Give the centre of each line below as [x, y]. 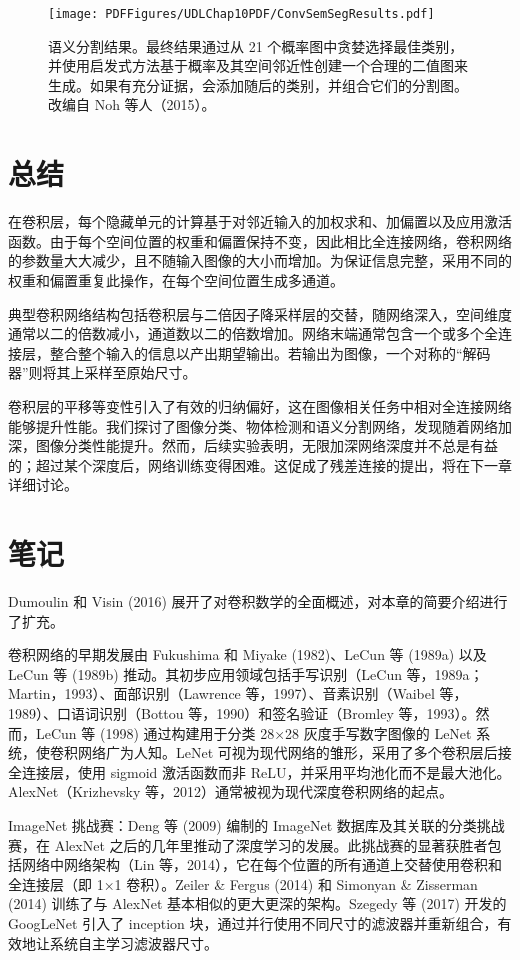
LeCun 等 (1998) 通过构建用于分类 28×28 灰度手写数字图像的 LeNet [253, 732]
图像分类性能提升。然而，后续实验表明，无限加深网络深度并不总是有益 [266, 445]
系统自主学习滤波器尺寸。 [133, 942]
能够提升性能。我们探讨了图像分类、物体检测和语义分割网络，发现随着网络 [253, 425]
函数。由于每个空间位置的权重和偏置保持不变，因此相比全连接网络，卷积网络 [260, 240]
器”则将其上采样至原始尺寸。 [102, 372]
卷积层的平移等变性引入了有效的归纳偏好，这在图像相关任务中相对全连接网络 [260, 405]
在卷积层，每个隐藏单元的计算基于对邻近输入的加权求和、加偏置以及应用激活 [260, 221]
